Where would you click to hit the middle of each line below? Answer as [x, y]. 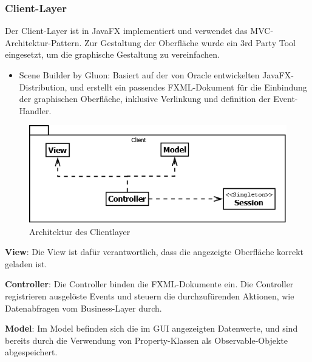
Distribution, [43, 87]
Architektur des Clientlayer [80, 231]
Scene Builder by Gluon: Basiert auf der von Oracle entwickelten [139, 75]
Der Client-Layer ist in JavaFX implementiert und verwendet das [126, 31]
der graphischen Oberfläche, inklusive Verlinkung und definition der [145, 99]
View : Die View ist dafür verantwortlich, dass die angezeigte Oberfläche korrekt [154, 252]
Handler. [35, 110]
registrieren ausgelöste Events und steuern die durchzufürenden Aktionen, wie [150, 296]
